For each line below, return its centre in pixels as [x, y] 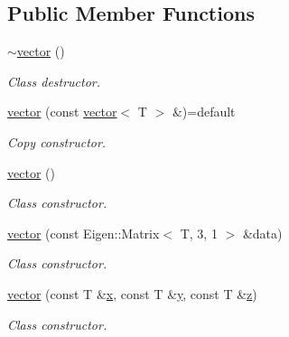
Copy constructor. [57, 141]
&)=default [204, 112]
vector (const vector [62, 112]
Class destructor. [54, 81]
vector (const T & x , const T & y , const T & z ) [132, 293]
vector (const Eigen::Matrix [84, 233]
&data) [262, 233]
